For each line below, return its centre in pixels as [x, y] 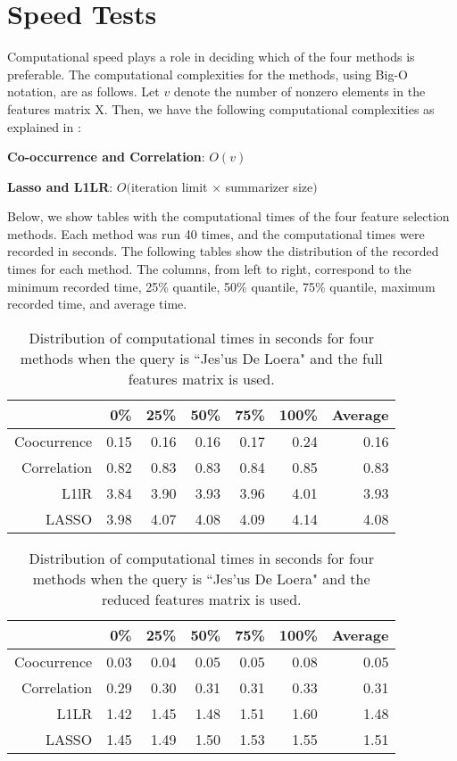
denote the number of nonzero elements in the [299, 91]
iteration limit [169, 186]
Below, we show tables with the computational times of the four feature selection [228, 216]
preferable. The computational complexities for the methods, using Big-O [208, 74]
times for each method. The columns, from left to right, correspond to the [209, 269]
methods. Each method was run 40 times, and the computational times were [216, 233]
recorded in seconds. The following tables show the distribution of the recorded [223, 251]
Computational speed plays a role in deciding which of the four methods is [211, 57]
